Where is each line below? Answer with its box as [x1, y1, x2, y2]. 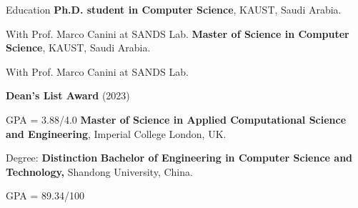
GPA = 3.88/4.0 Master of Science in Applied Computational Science [6, 112, 347, 127]
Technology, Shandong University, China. [6, 164, 193, 179]
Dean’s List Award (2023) [6, 88, 130, 103]
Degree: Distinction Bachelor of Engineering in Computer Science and [6, 150, 353, 165]
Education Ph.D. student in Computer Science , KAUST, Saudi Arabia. [6, 2, 342, 16]
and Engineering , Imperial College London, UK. [6, 126, 227, 141]
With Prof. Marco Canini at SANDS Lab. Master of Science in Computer [6, 26, 349, 41]
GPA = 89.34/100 [6, 188, 84, 203]
